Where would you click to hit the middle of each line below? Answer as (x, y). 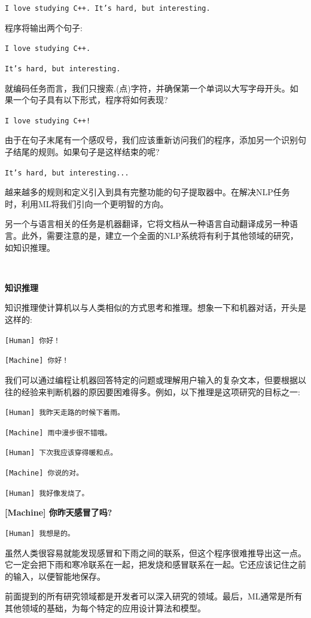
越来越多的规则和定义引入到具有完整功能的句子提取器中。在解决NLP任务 (147, 192)
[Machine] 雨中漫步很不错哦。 (58, 433)
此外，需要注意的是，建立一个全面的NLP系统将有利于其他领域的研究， (160, 236)
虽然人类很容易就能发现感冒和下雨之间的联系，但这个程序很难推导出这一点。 (155, 552)
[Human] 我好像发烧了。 (47, 493)
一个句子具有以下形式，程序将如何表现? (90, 100)
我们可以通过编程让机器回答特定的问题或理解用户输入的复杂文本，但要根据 (151, 379)
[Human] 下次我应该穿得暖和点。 (61, 453)
